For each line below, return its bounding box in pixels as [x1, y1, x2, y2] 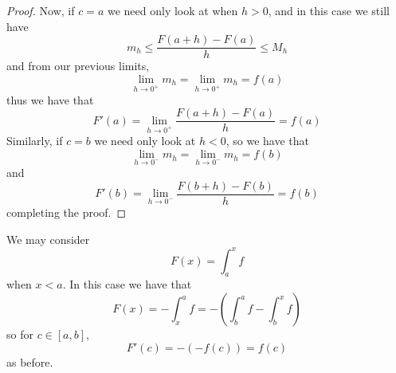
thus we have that [6, 91, 94, 108]
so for [6, 326, 33, 343]
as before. [6, 353, 53, 370]
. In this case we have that [62, 276, 192, 293]
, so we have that [225, 132, 309, 149]
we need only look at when [107, 2, 238, 18]
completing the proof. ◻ [6, 203, 127, 220]
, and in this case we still [268, 2, 390, 18]
